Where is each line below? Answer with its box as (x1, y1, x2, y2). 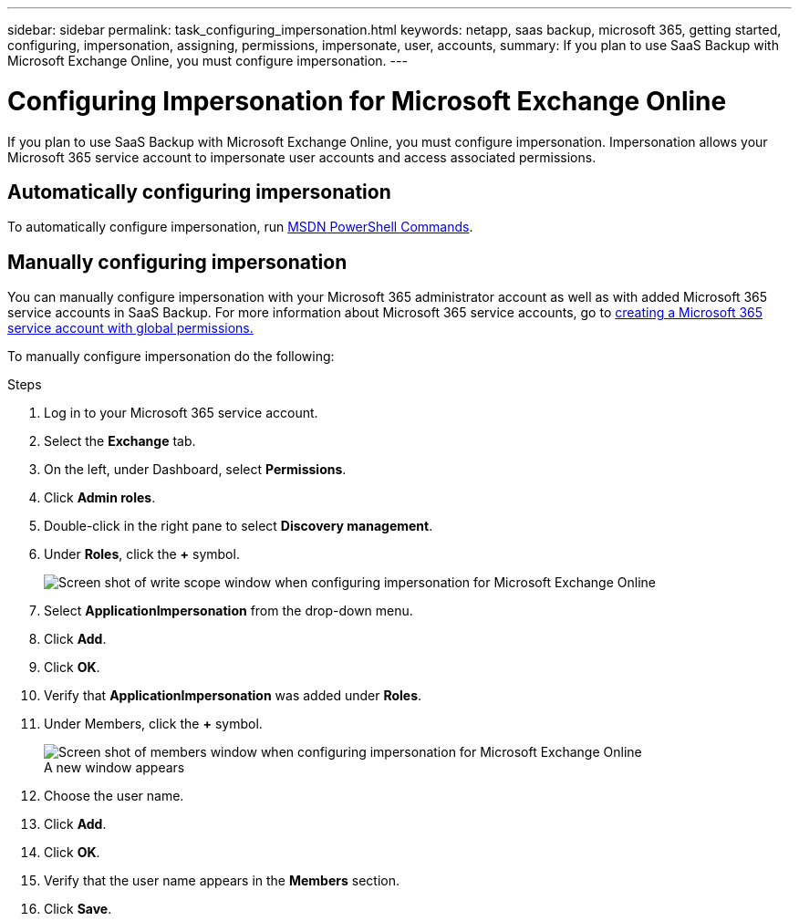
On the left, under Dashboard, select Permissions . (44, 461, 347, 478)
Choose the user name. (44, 788, 184, 804)
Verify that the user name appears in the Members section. (44, 873, 399, 889)
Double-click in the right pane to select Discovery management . (44, 518, 433, 534)
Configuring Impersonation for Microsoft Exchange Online (7, 85, 727, 117)
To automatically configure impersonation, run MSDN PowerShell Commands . (7, 219, 473, 235)
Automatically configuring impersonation (7, 180, 391, 203)
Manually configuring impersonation (7, 250, 348, 274)
